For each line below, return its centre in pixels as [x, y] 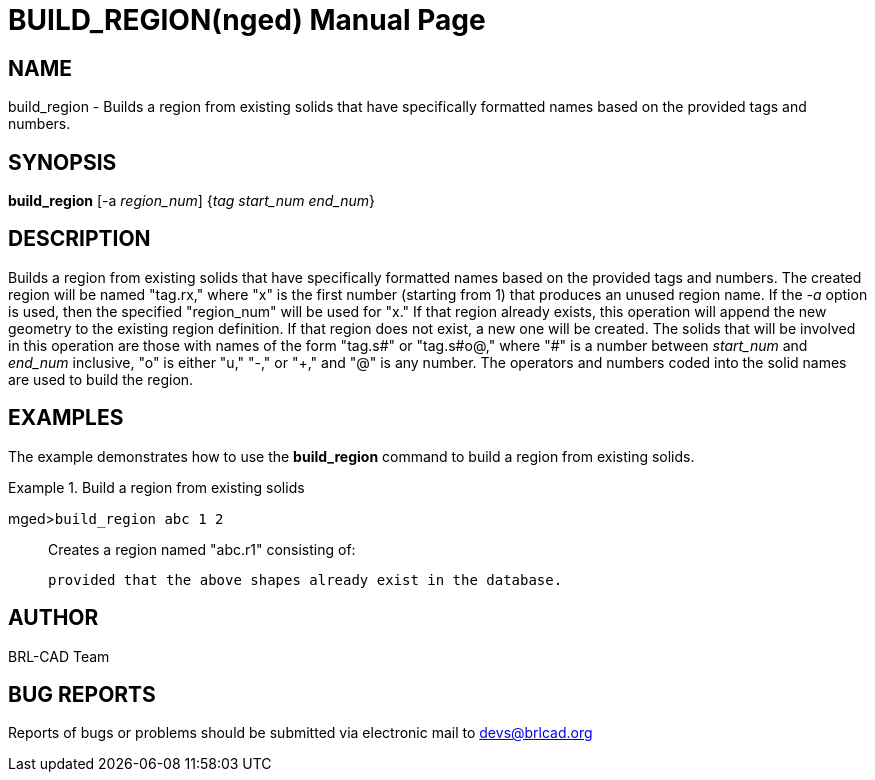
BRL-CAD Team [59, 656]
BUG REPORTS [82, 694]
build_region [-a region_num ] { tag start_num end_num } [192, 201]
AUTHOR [53, 618]
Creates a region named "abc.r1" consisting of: [202, 549]
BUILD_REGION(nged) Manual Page [247, 20]
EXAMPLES [66, 418]
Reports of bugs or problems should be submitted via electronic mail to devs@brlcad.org [300, 733]
